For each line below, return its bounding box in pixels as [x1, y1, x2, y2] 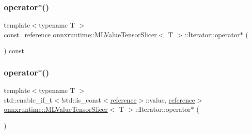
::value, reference [145, 94, 195, 104]
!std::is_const [61, 94, 101, 104]
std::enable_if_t [4, 94, 53, 104]
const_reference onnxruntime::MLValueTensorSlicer [4, 29, 157, 39]
